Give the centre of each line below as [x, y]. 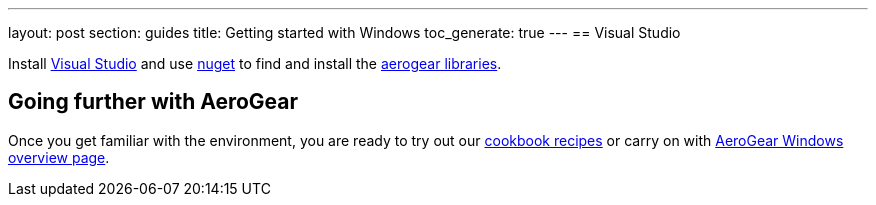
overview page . [59, 157]
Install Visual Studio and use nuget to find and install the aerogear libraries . [255, 63]
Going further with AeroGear [153, 102]
